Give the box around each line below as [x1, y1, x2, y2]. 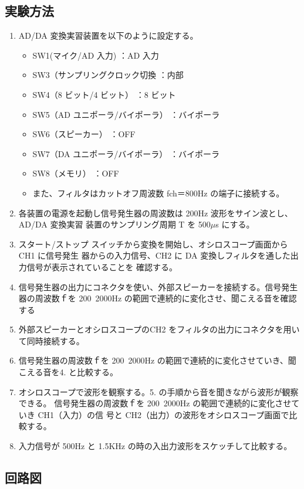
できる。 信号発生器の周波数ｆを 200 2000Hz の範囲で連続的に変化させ [18, 397, 292, 409]
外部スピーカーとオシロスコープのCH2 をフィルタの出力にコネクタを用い [18, 323, 300, 335]
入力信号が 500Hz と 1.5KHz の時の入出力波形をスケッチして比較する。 [18, 440, 292, 452]
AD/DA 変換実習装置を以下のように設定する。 [18, 29, 198, 42]
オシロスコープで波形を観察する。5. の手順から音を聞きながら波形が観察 [18, 385, 299, 398]
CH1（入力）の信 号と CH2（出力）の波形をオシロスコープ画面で [38, 408, 289, 420]
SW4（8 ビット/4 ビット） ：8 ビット [32, 88, 176, 100]
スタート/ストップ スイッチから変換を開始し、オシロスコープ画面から [18, 237, 288, 250]
